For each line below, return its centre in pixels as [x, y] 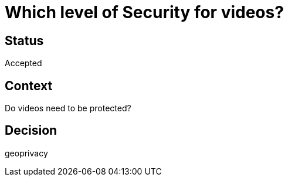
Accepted [23, 63]
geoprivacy [26, 153]
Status [24, 40]
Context [29, 86]
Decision [31, 131]
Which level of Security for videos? [144, 12]
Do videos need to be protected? [68, 108]
